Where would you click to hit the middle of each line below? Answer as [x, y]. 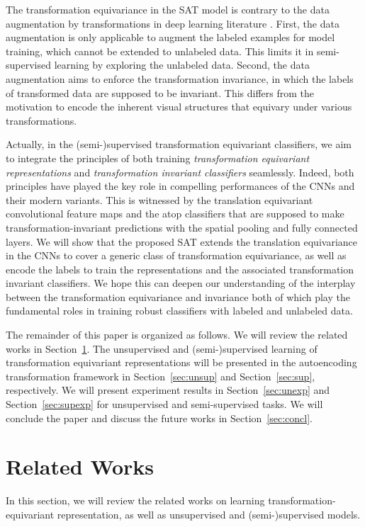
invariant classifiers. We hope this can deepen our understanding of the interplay [181, 283]
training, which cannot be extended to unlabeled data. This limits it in [160, 51]
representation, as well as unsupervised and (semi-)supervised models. [209, 514]
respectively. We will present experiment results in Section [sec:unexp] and [168, 390]
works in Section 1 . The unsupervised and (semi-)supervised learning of [162, 348]
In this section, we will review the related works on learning [135, 500]
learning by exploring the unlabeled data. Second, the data [182, 65]
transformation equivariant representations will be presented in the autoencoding [181, 362]
